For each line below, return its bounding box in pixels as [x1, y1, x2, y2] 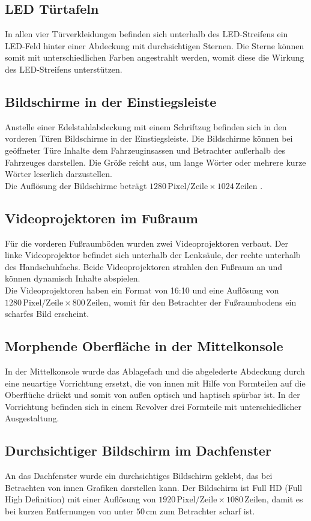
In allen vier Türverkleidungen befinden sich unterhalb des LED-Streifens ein [5, 28, 288, 40]
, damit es [266, 493, 303, 505]
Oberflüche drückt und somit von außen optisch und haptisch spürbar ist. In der [5, 388, 300, 401]
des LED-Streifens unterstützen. [5, 62, 122, 75]
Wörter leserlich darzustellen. [5, 167, 112, 180]
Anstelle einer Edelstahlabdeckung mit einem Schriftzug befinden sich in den [5, 120, 287, 133]
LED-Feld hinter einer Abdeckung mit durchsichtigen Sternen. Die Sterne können [5, 39, 304, 52]
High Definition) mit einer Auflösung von [5, 493, 156, 505]
